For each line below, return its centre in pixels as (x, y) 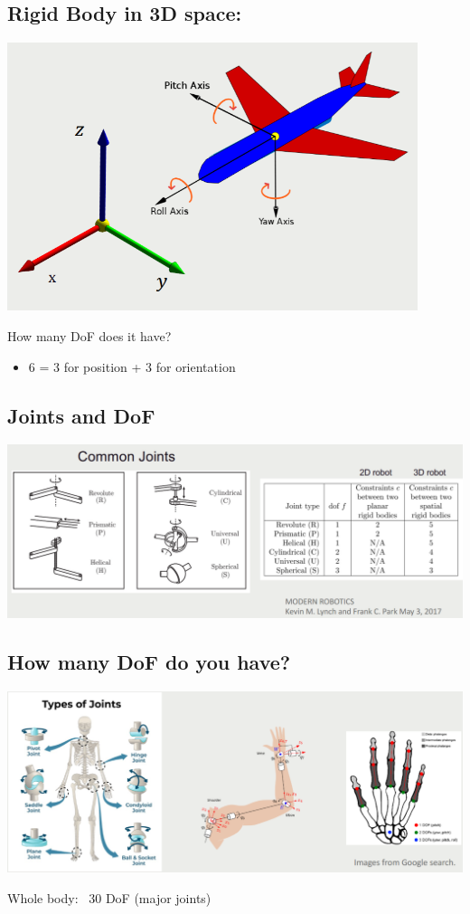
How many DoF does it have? (89, 336)
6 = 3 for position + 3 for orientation (132, 366)
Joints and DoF (81, 415)
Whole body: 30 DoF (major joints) (109, 898)
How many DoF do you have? (149, 662)
